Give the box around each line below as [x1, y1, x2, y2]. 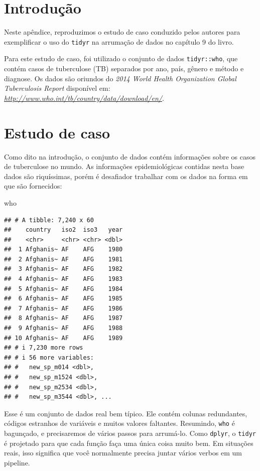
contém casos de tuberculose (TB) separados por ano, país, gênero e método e [4, 63, 244, 74]
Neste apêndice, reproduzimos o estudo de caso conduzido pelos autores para [4, 27, 240, 37]
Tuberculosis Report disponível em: [4, 83, 110, 93]
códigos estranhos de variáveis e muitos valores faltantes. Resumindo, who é [4, 418, 235, 428]
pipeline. [4, 457, 30, 467]
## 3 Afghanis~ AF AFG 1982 [4, 265, 123, 273]
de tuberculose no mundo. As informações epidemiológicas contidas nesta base [4, 161, 244, 172]
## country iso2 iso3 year [4, 226, 123, 234]
